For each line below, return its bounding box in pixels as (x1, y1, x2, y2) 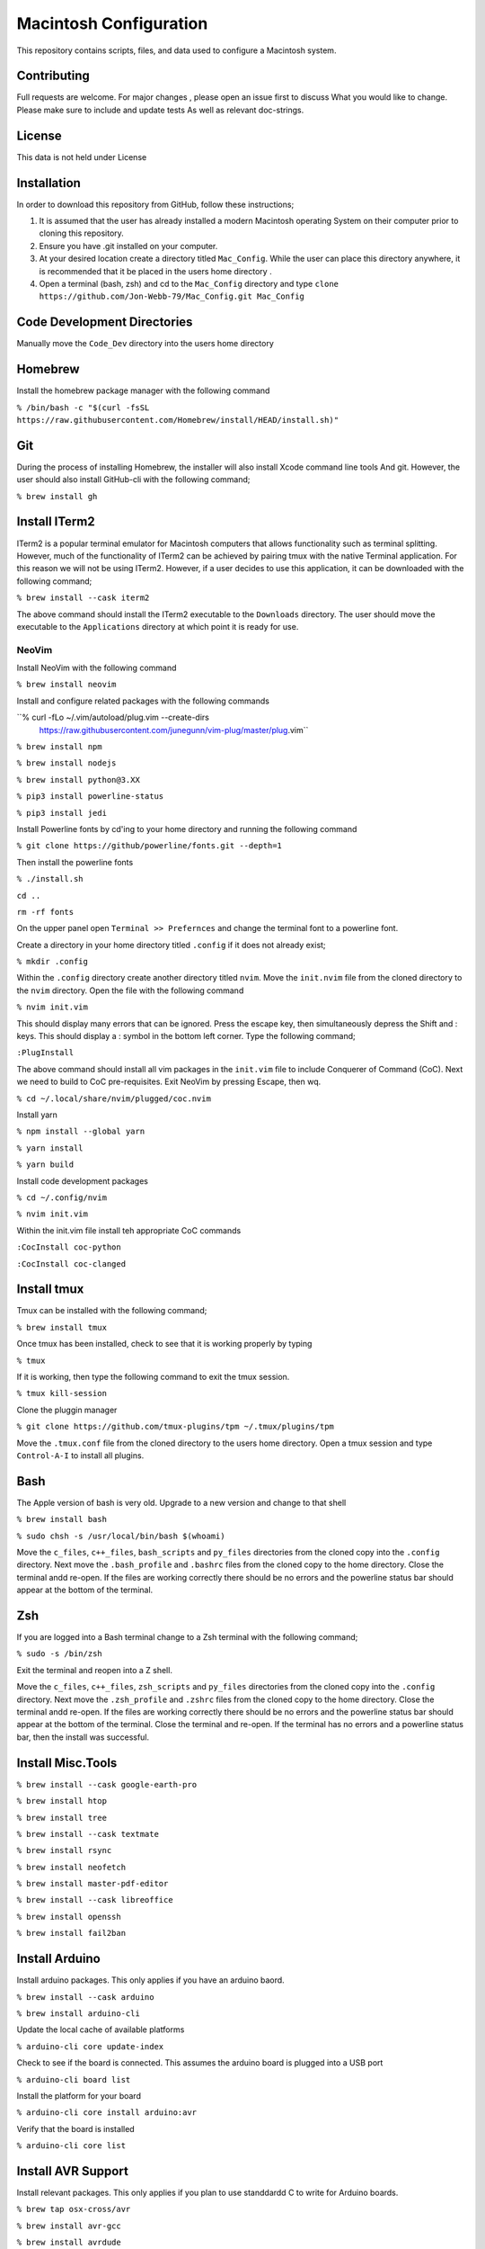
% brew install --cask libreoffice (16, 1895, 174, 1905)
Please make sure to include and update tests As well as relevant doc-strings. (16, 104, 304, 115)
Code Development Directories (16, 315, 193, 330)
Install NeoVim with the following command (16, 662, 177, 674)
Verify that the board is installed (16, 2123, 135, 2134)
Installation (16, 175, 81, 191)
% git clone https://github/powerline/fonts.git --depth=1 (16, 841, 283, 851)
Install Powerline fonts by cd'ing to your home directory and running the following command (16, 823, 357, 834)
